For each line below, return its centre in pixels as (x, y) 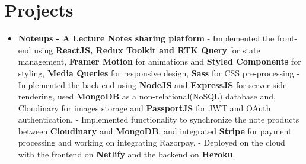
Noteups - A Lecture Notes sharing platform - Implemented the (146, 38)
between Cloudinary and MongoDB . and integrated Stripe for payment (155, 131)
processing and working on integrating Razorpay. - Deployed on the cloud (152, 142)
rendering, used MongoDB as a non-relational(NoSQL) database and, (147, 96)
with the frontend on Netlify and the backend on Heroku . (127, 154)
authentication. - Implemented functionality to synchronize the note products (159, 119)
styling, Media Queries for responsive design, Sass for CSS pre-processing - (159, 73)
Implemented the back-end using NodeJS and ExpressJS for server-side (152, 84)
